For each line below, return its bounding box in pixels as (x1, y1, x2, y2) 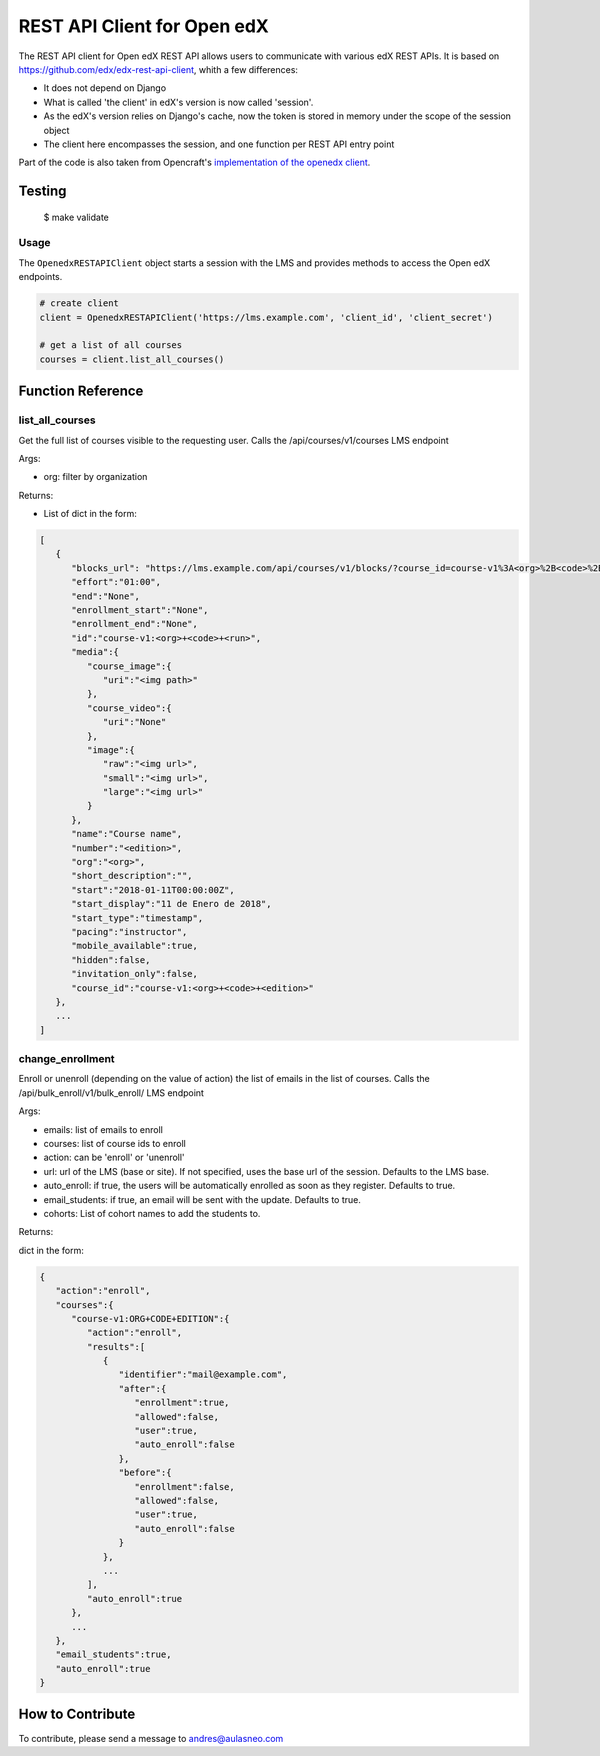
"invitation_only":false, (71, 968, 199, 980)
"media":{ (71, 646, 120, 658)
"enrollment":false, (134, 1481, 235, 1492)
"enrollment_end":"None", (71, 618, 199, 630)
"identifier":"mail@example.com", (118, 1369, 288, 1380)
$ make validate (43, 211, 109, 223)
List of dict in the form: (43, 508, 137, 520)
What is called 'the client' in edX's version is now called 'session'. (43, 96, 314, 108)
